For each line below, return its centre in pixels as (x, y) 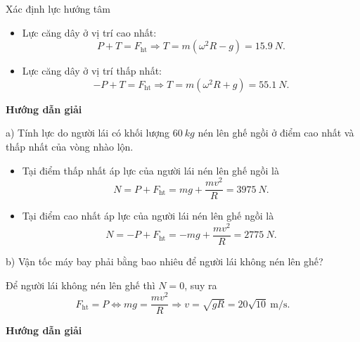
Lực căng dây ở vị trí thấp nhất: (92, 71)
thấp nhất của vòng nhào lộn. (70, 146)
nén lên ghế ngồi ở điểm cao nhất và (276, 133)
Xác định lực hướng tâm (58, 8)
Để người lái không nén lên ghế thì (81, 285)
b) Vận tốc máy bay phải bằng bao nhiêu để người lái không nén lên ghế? (165, 261)
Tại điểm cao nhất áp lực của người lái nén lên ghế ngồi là (148, 216)
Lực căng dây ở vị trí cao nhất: (89, 32)
